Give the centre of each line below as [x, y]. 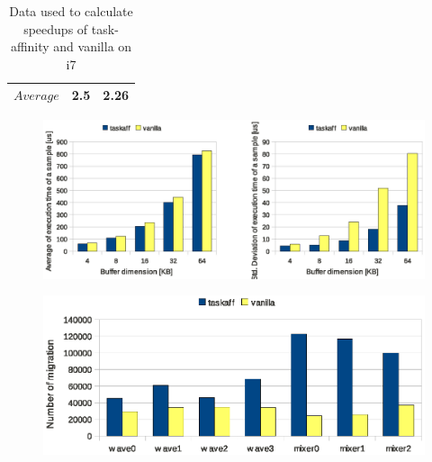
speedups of [56, 28]
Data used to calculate [71, 11]
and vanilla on [93, 46]
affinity [30, 46]
